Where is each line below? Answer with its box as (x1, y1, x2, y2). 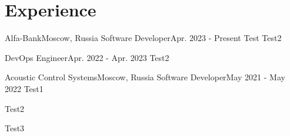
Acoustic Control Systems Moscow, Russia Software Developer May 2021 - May (5, 71, 285, 83)
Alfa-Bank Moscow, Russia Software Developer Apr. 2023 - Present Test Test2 (5, 32, 282, 44)
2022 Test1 (5, 82, 44, 94)
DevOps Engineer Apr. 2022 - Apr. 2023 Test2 (5, 51, 169, 63)
